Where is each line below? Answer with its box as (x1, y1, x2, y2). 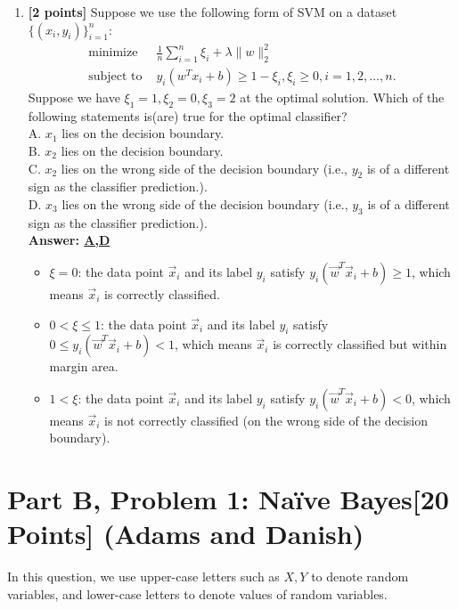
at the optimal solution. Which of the (240, 87, 445, 106)
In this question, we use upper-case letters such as (7, 567, 280, 586)
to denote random (311, 567, 409, 586)
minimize (88, 46, 138, 60)
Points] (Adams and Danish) (7, 516, 364, 552)
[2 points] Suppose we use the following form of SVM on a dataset (28, 3, 397, 20)
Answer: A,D (28, 231, 110, 249)
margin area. (49, 357, 119, 376)
